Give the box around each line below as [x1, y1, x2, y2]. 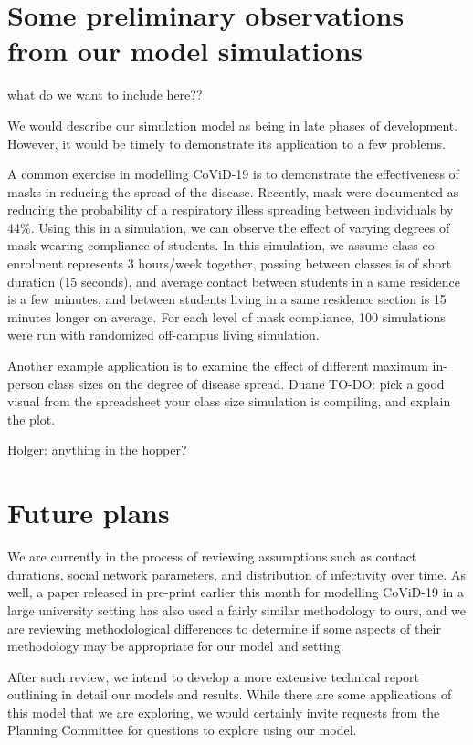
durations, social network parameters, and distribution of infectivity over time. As [7, 564, 466, 583]
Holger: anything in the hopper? [7, 440, 187, 459]
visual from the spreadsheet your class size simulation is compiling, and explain [7, 392, 451, 411]
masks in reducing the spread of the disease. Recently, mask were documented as [7, 182, 459, 201]
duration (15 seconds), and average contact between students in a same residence [7, 271, 460, 290]
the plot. [7, 409, 56, 428]
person [7, 373, 45, 393]
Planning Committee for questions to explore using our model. [7, 720, 357, 740]
